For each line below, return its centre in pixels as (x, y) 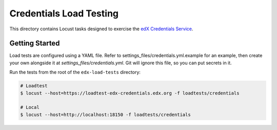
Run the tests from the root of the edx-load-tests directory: (75, 72)
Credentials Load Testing (64, 13)
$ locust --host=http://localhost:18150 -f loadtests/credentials (105, 115)
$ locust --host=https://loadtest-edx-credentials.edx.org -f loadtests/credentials (130, 93)
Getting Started (35, 43)
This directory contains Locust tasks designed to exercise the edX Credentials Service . (101, 29)
